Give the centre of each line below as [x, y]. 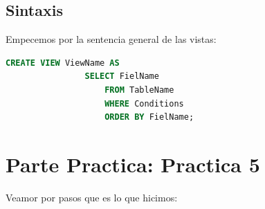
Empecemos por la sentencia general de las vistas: [111, 39]
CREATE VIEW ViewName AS [63, 63]
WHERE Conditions [144, 103]
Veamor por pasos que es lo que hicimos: [92, 197]
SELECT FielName [122, 76]
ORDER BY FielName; [149, 117]
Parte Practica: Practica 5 [133, 164]
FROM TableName [139, 90]
